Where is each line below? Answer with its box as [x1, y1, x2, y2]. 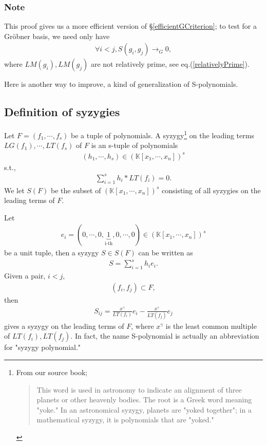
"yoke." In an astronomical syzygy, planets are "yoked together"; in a [36, 404, 252, 415]
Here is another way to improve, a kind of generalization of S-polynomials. [4, 79, 238, 89]
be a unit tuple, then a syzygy [4, 247, 99, 258]
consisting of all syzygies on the [161, 184, 261, 195]
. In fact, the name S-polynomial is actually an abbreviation [70, 330, 259, 341]
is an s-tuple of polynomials [91, 140, 178, 151]
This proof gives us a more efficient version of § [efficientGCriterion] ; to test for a [4, 21, 257, 31]
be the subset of [51, 184, 101, 195]
